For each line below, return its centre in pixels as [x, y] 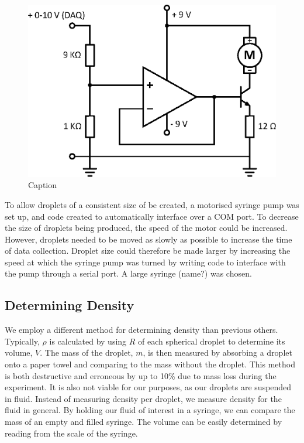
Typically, [22, 341]
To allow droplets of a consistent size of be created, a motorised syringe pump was [152, 204]
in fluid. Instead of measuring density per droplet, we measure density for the [143, 398]
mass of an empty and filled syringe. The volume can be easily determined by [144, 422]
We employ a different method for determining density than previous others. [141, 330]
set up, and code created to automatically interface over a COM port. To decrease [152, 216]
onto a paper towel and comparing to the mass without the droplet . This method [150, 364]
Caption [43, 185]
